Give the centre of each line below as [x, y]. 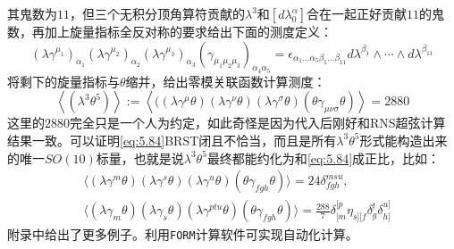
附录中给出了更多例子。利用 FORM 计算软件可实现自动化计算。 [183, 234]
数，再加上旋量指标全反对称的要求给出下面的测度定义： [170, 31]
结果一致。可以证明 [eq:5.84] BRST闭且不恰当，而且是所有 [172, 140]
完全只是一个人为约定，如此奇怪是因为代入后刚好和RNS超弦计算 [258, 123]
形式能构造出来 [404, 140]
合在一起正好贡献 [357, 13]
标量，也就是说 [140, 158]
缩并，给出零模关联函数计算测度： [226, 81]
